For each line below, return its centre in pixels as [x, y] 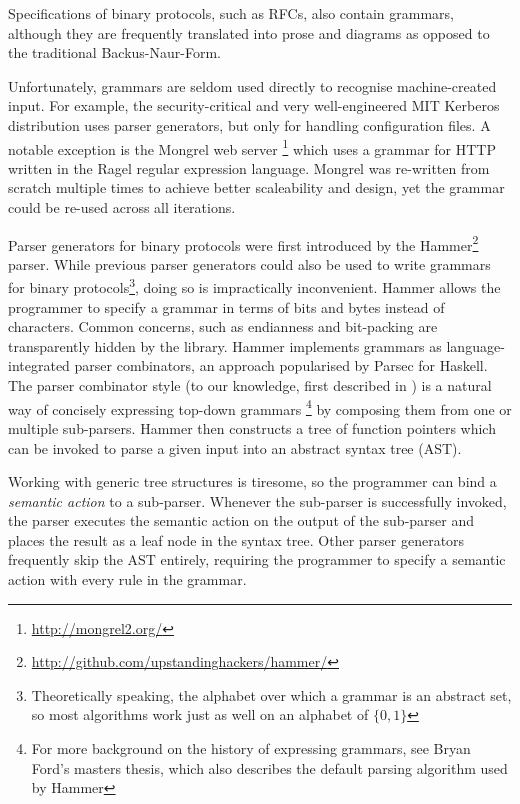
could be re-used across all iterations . [122, 207]
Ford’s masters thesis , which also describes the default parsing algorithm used [269, 767]
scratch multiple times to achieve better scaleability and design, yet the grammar [256, 187]
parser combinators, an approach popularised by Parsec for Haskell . [281, 365]
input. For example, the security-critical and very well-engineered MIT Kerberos [254, 105]
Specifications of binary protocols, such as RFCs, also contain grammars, [231, 13]
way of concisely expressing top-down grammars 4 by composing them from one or [260, 407]
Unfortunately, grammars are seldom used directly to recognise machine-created [252, 85]
